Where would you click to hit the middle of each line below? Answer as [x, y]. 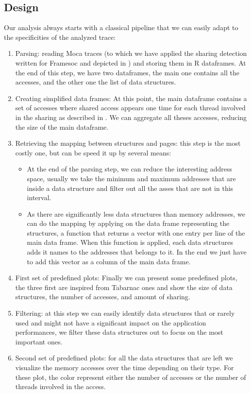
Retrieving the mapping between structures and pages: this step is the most [128, 143]
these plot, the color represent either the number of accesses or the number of [131, 377]
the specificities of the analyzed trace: [60, 37]
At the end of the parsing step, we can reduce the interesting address [130, 169]
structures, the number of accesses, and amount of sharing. [103, 297]
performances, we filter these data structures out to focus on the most [119, 332]
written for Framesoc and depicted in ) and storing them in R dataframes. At [131, 62]
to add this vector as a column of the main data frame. [109, 261]
